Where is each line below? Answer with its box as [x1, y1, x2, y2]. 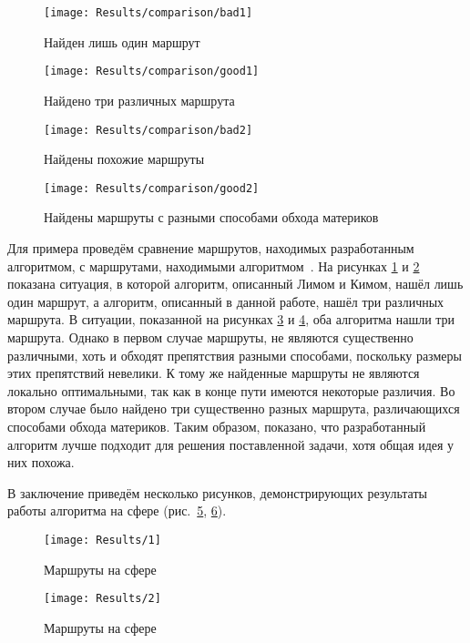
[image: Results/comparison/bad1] [44, 6, 253, 19]
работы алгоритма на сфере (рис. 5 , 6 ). [7, 501, 227, 520]
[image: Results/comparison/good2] [44, 181, 260, 195]
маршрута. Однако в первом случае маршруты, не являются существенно [7, 327, 414, 346]
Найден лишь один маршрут [44, 32, 200, 51]
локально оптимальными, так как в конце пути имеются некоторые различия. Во [7, 381, 455, 400]
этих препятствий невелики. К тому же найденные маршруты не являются [7, 363, 420, 383]
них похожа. [7, 453, 75, 472]
